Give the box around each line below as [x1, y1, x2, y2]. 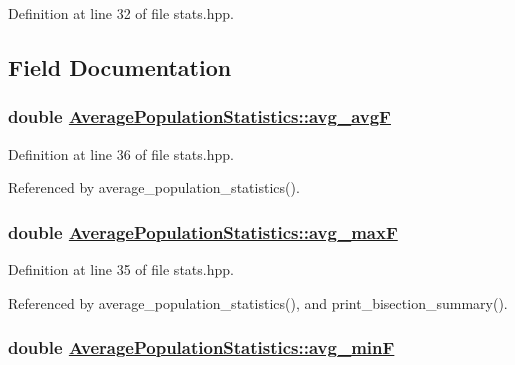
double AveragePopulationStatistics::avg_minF [8, 335, 395, 360]
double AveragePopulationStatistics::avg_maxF [8, 219, 398, 244]
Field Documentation [8, 51, 232, 82]
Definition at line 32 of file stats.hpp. [8, 3, 234, 23]
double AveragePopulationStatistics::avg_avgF [8, 104, 391, 129]
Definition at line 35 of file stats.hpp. [8, 259, 234, 279]
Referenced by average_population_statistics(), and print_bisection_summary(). [8, 292, 508, 313]
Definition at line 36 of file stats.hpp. [8, 143, 234, 164]
